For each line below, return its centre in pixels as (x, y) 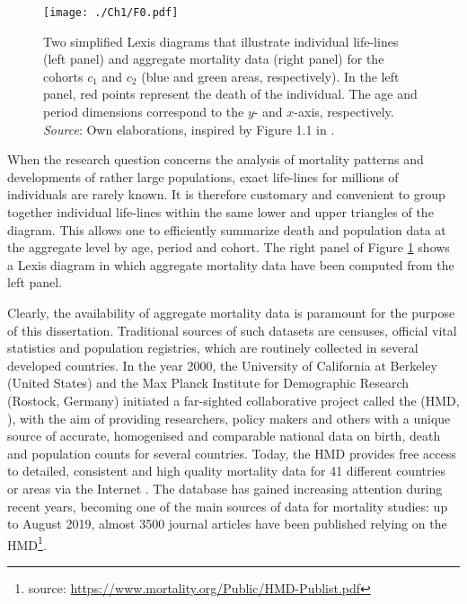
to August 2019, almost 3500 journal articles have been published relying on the (227, 524)
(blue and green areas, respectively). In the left (270, 76)
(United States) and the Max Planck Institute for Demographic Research (208, 383)
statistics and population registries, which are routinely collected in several (213, 348)
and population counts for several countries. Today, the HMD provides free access (232, 453)
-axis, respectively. (344, 112)
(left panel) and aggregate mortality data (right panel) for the (214, 59)
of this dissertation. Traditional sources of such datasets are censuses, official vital (232, 330)
